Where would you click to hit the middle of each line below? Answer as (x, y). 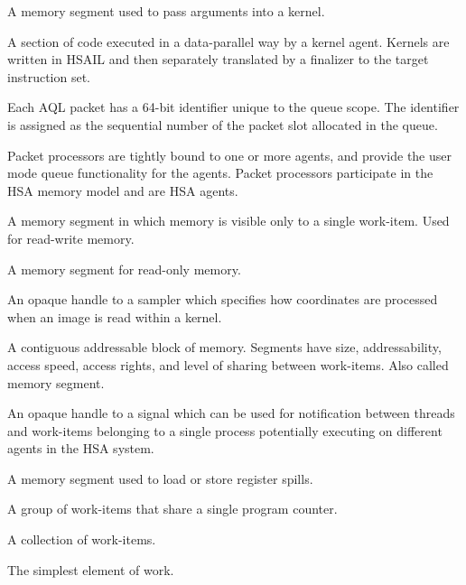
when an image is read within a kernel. (115, 316)
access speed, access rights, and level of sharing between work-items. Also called (228, 364)
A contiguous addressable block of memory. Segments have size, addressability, (224, 347)
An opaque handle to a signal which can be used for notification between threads (231, 413)
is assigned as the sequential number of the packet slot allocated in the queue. (223, 124)
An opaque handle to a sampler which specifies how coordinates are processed (223, 299)
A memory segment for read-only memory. (124, 269)
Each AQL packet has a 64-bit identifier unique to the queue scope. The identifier (233, 107)
